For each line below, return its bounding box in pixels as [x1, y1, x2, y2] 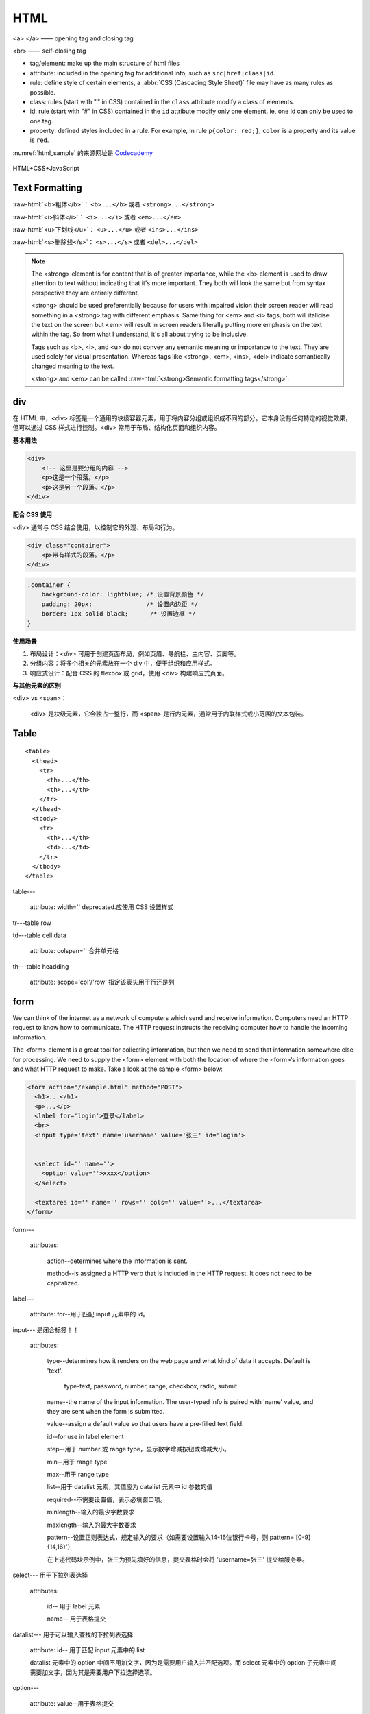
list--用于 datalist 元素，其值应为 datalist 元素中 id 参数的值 [47, 1483, 213, 1491]
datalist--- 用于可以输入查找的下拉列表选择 [12, 1630, 134, 1639]
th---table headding [12, 962, 69, 970]
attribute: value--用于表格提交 [29, 1699, 114, 1707]
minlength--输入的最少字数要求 [47, 1508, 135, 1517]
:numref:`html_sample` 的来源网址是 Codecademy [12, 148, 153, 157]
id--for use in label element [47, 1432, 124, 1440]
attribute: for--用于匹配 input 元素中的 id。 [29, 1310, 149, 1318]
